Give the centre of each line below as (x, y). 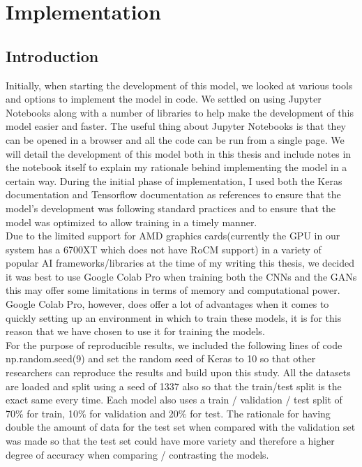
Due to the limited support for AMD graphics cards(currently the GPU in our (173, 236)
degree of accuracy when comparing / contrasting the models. (137, 454)
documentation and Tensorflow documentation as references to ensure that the (173, 194)
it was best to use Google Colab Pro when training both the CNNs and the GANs (181, 276)
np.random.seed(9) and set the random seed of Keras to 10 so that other (161, 358)
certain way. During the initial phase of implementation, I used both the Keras (174, 180)
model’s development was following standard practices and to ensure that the (171, 208)
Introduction (52, 55)
